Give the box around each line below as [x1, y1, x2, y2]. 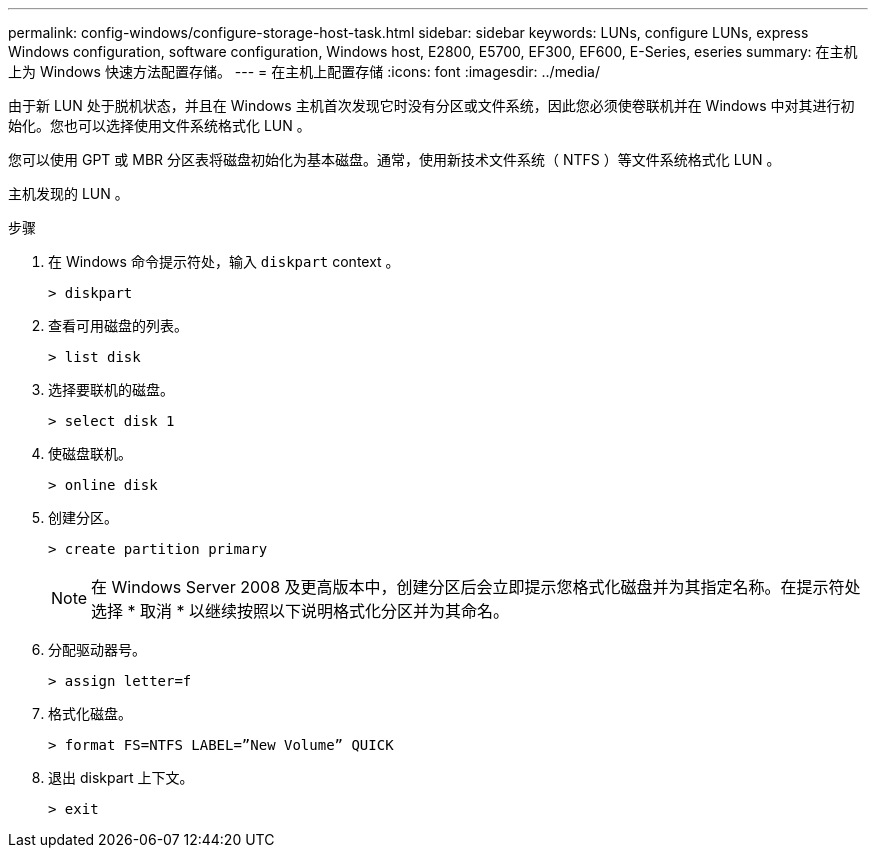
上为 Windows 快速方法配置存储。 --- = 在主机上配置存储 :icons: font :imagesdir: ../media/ [8, 63, 600, 80]
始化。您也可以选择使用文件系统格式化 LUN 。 [8, 117, 311, 134]
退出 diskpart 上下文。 [48, 769, 194, 786]
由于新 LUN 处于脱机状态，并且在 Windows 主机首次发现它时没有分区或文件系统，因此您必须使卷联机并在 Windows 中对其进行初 [8, 97, 855, 114]
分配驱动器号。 [48, 641, 146, 658]
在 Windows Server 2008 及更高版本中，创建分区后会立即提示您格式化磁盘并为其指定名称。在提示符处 [91, 577, 861, 597]
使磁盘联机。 [48, 445, 132, 462]
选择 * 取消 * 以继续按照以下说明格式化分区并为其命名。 [91, 601, 510, 621]
